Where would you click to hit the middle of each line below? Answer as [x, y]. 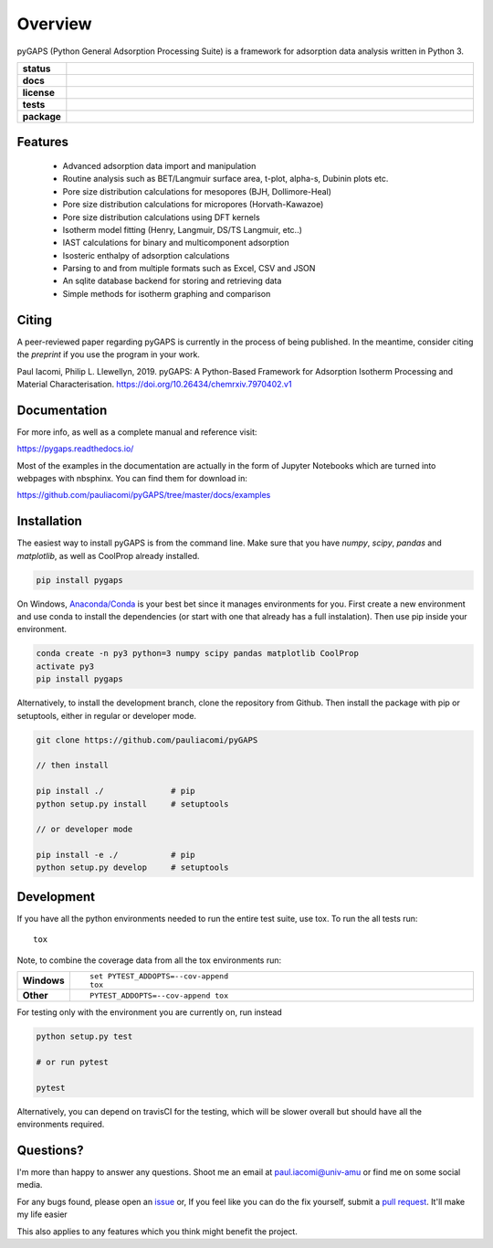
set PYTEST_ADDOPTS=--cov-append [159, 976]
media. [30, 1185]
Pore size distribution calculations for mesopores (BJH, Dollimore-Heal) [197, 191]
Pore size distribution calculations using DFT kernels [161, 217]
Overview [54, 24]
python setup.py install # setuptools [132, 804]
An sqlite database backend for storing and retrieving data [172, 281]
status [37, 69]
